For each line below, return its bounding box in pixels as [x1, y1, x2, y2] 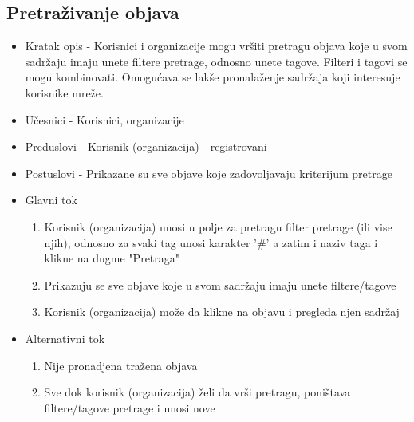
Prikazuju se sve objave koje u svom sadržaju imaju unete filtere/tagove [44, 276, 396, 293]
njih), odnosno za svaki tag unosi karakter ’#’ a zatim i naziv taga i [44, 234, 378, 250]
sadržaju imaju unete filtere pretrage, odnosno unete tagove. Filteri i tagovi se [25, 53, 408, 69]
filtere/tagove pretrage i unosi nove [44, 399, 215, 416]
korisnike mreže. [25, 84, 104, 101]
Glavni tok [25, 191, 77, 208]
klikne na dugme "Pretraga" [44, 250, 180, 266]
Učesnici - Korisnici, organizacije [25, 111, 184, 128]
